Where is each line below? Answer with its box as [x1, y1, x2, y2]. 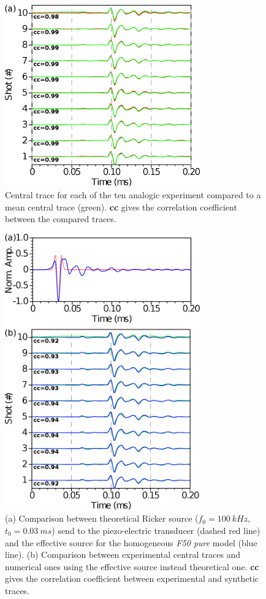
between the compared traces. [5, 212, 116, 225]
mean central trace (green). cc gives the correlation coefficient [5, 200, 237, 213]
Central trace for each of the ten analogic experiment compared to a [5, 188, 261, 201]
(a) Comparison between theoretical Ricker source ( [5, 512, 199, 525]
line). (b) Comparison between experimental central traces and [5, 548, 241, 561]
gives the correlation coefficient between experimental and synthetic [5, 572, 259, 585]
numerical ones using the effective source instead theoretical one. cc [5, 560, 259, 573]
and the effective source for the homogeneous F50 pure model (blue [5, 536, 257, 549]
